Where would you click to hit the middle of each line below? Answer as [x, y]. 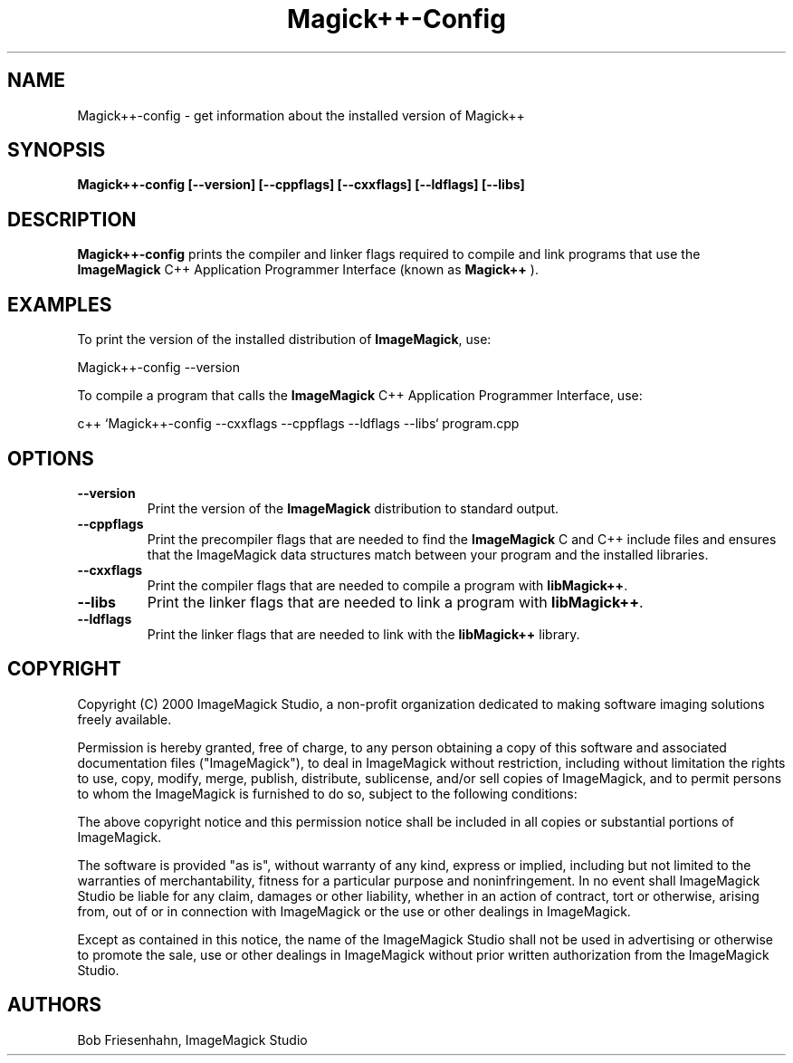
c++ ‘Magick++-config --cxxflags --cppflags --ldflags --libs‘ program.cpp [298, 424]
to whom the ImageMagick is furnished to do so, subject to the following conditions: [327, 793]
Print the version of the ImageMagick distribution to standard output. [353, 508]
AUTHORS [55, 1005]
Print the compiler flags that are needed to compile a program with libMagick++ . [387, 585]
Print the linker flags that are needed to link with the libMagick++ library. [363, 634]
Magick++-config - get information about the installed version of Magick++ [301, 115]
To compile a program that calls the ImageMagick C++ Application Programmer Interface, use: [360, 396]
